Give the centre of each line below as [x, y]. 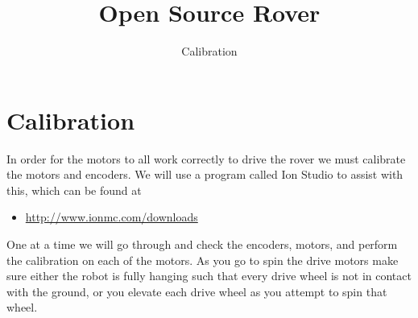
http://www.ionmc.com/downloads [112, 217]
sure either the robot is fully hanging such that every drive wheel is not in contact [209, 276]
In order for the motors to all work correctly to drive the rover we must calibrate [206, 158]
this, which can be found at [74, 190]
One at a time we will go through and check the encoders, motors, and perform [202, 244]
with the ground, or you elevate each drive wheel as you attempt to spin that [197, 291]
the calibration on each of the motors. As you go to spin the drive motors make [203, 260]
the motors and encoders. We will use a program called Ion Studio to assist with [205, 174]
